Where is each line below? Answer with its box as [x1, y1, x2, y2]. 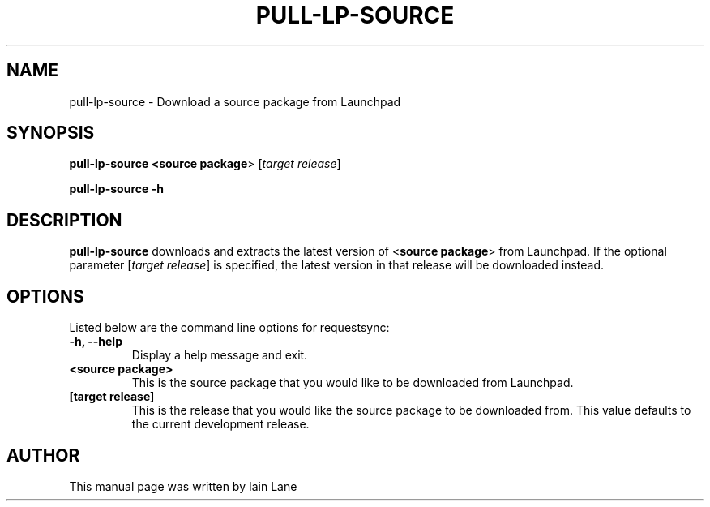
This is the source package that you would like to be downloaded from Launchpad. [131, 376, 574, 390]
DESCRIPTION [6, 209, 122, 230]
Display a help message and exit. [131, 348, 308, 363]
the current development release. [131, 417, 310, 432]
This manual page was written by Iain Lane [69, 479, 297, 493]
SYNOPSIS [6, 122, 95, 144]
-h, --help [69, 334, 122, 349]
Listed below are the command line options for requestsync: [69, 320, 390, 335]
